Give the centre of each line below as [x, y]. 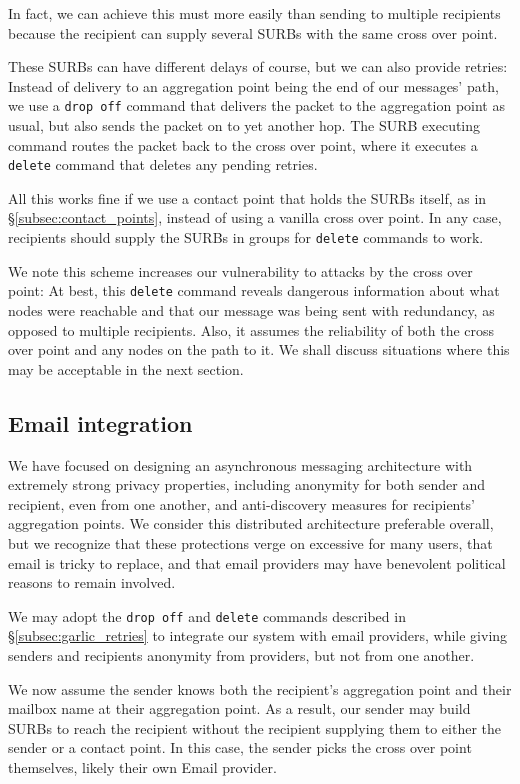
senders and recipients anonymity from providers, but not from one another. [241, 654]
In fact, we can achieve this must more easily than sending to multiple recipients [254, 13]
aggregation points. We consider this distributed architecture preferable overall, [251, 523]
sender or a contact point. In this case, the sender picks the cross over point [240, 747]
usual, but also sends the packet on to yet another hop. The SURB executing [244, 125]
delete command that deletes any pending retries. [163, 164]
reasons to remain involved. [92, 582]
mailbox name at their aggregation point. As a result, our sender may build [239, 708]
